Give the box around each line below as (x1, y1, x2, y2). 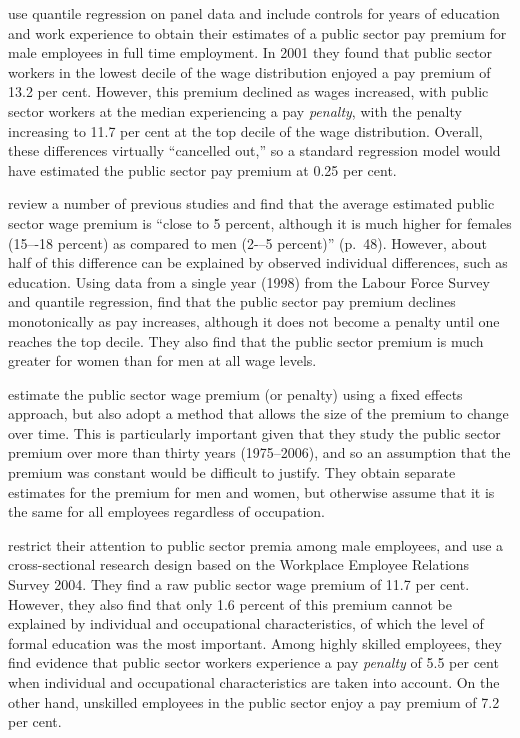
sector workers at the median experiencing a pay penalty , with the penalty (8, 100, 462, 121)
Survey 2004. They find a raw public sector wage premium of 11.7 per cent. (8, 574, 470, 595)
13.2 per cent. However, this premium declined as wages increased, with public (8, 81, 489, 102)
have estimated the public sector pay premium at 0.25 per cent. (8, 159, 397, 180)
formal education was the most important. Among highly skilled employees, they (8, 632, 502, 653)
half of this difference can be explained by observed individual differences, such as (8, 252, 508, 273)
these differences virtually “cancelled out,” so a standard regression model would (8, 140, 501, 161)
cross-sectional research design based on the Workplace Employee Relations (8, 554, 470, 575)
